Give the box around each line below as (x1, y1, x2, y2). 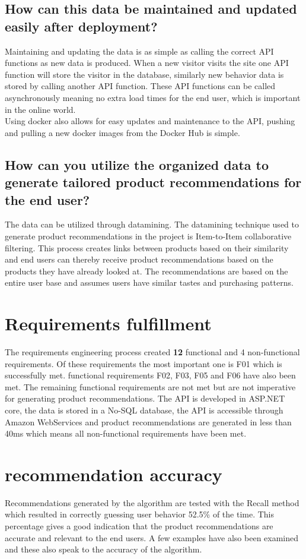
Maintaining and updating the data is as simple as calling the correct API (5, 45, 274, 57)
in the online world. (5, 103, 76, 115)
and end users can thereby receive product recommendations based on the (5, 253, 273, 266)
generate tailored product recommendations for (5, 173, 302, 191)
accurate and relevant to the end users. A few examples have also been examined (5, 531, 299, 544)
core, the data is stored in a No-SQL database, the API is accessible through (5, 403, 283, 416)
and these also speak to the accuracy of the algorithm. (5, 543, 202, 555)
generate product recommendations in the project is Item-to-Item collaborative (5, 229, 292, 242)
